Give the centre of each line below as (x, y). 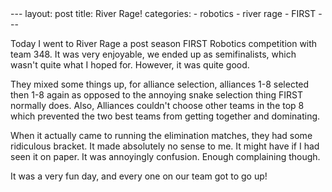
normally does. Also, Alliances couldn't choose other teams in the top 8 (157, 105)
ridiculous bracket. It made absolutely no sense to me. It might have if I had (165, 146)
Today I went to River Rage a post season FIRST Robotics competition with (164, 43)
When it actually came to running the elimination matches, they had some (161, 135)
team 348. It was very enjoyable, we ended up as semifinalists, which (153, 54)
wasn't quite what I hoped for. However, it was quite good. (130, 65)
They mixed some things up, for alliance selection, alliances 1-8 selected (160, 84)
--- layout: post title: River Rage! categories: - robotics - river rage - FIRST (163, 13)
